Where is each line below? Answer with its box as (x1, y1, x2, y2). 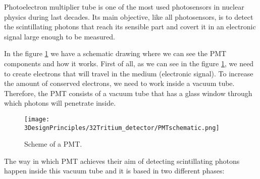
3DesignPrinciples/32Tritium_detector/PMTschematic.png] (24, 124, 220, 131)
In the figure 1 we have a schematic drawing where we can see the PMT (4, 48, 227, 59)
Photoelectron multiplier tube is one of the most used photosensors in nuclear (4, 2, 244, 12)
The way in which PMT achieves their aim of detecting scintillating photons (4, 155, 240, 166)
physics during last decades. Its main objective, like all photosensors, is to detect (4, 11, 253, 22)
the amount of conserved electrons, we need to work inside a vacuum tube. (4, 78, 235, 88)
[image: (24, 115, 50, 123)
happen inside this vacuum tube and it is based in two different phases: (4, 165, 225, 176)
